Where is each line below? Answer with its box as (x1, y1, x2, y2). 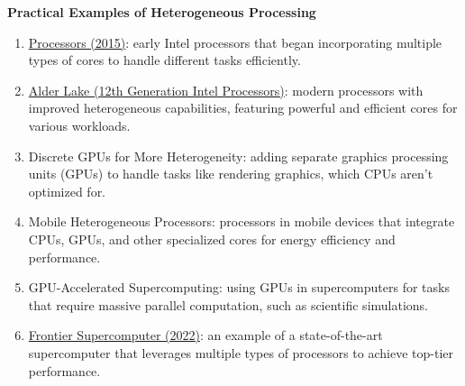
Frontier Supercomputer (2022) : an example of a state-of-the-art (28, 326, 383, 345)
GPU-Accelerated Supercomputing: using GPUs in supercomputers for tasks (28, 278, 450, 297)
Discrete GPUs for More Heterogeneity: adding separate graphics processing (28, 146, 449, 165)
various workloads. (28, 115, 131, 134)
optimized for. (28, 181, 106, 200)
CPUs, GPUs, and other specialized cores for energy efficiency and (28, 229, 396, 248)
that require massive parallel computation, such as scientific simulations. (28, 295, 428, 314)
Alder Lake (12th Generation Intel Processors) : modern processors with (28, 80, 424, 99)
